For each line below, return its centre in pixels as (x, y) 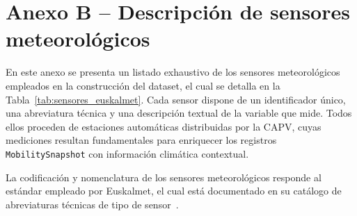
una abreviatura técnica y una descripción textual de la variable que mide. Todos (179, 113)
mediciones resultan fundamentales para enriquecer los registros (141, 140)
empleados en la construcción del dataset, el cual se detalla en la (143, 85)
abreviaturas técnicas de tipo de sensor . (92, 204)
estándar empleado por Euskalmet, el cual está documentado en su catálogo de (174, 191)
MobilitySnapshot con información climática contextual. (127, 153)
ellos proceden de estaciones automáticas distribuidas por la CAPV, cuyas (164, 126)
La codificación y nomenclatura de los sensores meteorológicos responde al (164, 177)
